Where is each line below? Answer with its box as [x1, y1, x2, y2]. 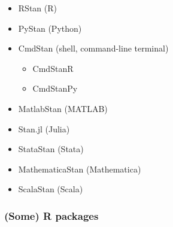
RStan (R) [18, 2, 57, 14]
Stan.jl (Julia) [18, 122, 70, 135]
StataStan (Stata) [18, 143, 84, 155]
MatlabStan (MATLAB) [18, 102, 108, 114]
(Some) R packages [4, 208, 99, 223]
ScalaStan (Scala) [18, 183, 83, 195]
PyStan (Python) [18, 22, 82, 34]
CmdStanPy [32, 82, 78, 95]
